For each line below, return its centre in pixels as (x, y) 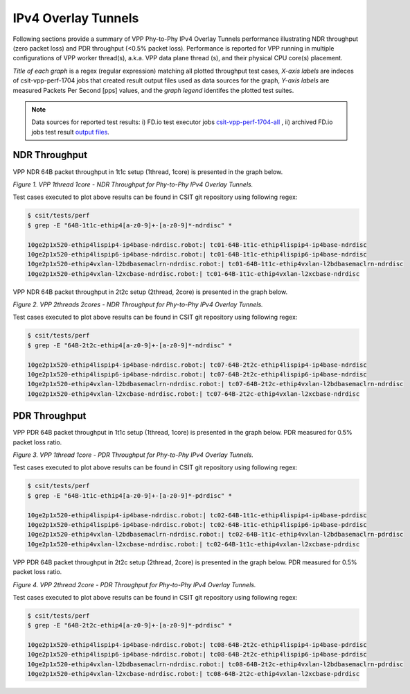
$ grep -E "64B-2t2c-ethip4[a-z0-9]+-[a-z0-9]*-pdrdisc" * (130, 625)
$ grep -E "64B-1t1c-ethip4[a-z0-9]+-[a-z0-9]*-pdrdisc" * (130, 495)
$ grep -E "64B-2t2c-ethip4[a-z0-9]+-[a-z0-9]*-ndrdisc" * (130, 345)
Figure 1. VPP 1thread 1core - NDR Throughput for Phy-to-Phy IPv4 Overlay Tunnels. (133, 184)
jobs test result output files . (71, 132)
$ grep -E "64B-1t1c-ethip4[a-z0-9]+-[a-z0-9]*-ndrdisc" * (130, 225)
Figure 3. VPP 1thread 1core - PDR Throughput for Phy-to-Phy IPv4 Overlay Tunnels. (133, 455)
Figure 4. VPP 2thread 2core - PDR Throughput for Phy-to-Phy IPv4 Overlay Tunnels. (134, 584)
